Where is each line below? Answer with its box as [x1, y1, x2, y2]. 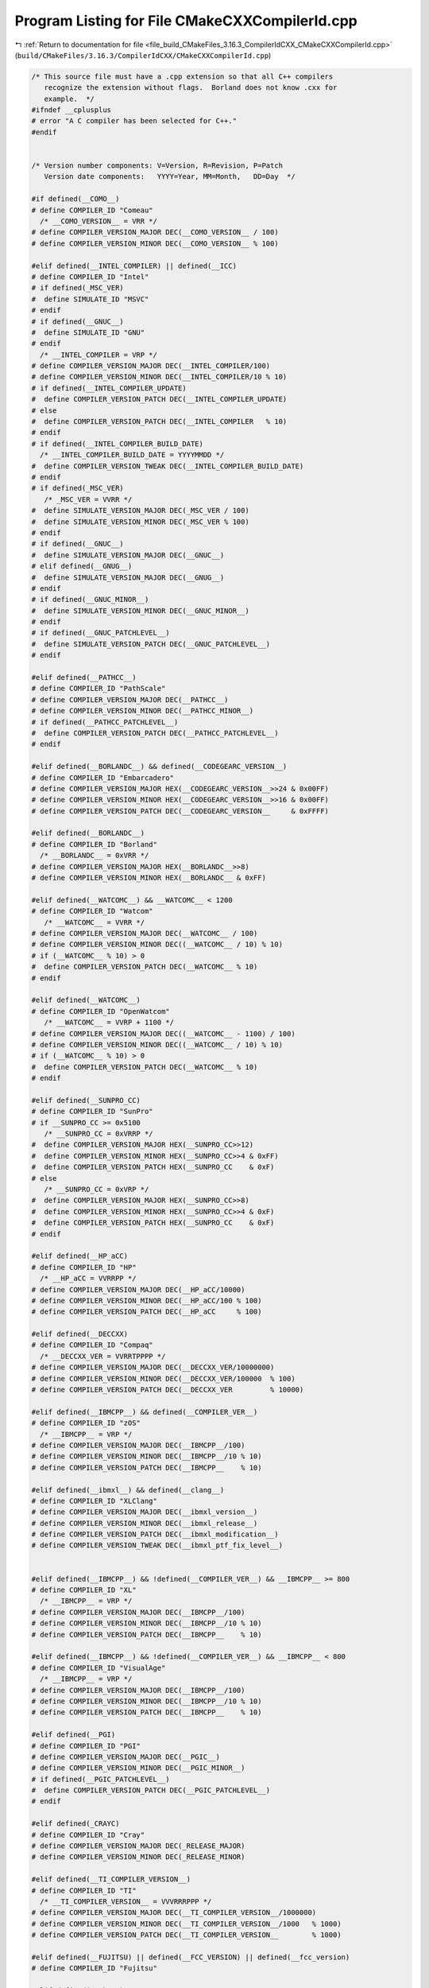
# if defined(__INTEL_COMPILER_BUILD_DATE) [31, 439, 204, 448]
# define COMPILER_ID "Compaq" [31, 1341, 154, 1349]
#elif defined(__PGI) [31, 1730, 116, 1739]
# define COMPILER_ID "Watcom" [31, 907, 154, 916]
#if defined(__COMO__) [31, 195, 120, 204]
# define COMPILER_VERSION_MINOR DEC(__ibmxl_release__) [31, 1519, 258, 1528]
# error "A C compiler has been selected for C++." [31, 116, 238, 126]
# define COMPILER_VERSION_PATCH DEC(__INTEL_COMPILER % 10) [31, 417, 288, 426]
